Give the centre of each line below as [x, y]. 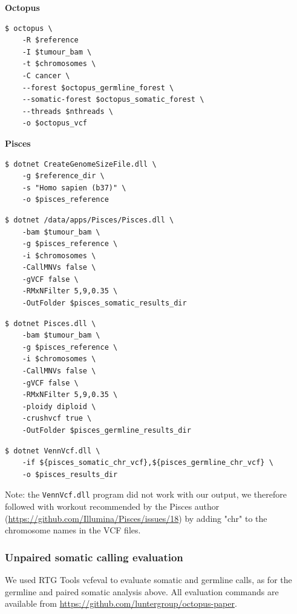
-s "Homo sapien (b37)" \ [74, 188]
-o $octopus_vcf [55, 123]
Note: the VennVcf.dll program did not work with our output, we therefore [146, 494]
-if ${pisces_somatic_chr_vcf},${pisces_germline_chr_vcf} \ [148, 463]
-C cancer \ [46, 75]
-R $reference [50, 40]
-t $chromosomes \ [59, 64]
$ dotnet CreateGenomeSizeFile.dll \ [81, 164]
